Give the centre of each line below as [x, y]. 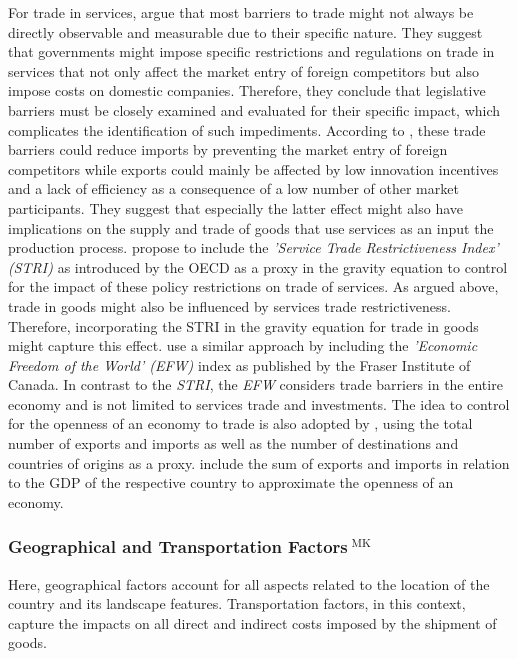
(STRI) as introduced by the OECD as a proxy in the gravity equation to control [258, 266]
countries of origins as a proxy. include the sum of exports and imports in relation [259, 462]
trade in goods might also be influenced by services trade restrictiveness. [229, 305]
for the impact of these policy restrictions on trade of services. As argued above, [253, 286]
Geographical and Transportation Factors [178, 546]
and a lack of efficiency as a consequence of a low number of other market [233, 188]
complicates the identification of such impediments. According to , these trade [247, 129]
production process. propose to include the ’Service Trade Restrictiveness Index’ [253, 247]
